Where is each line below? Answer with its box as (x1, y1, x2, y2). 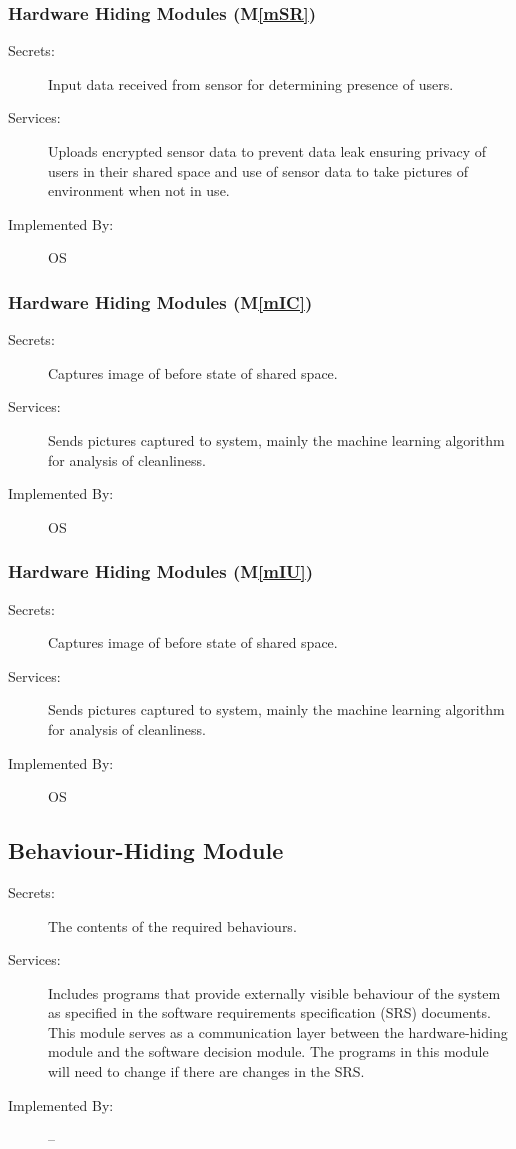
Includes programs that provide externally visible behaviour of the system (48, 982, 501, 1003)
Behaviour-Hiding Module (8, 835, 284, 866)
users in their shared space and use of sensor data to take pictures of (48, 160, 468, 181)
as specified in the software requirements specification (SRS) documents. (48, 1002, 491, 1023)
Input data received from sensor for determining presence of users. (48, 73, 454, 94)
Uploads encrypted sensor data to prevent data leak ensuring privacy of (48, 141, 487, 161)
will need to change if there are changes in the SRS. (48, 1061, 365, 1082)
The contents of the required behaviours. (48, 915, 297, 936)
